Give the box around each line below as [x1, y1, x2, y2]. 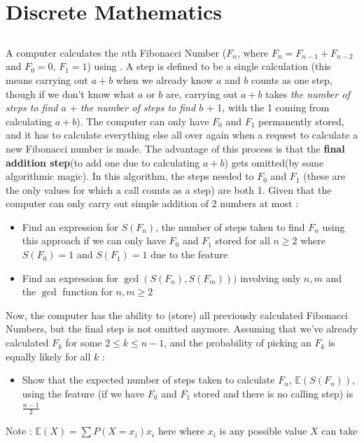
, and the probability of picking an [164, 335, 311, 350]
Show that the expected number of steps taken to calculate [22, 372, 275, 387]
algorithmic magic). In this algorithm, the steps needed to [6, 169, 254, 183]
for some [65, 335, 102, 350]
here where [157, 423, 205, 438]
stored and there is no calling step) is [193, 386, 353, 400]
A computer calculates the [6, 45, 118, 59]
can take [321, 423, 358, 438]
